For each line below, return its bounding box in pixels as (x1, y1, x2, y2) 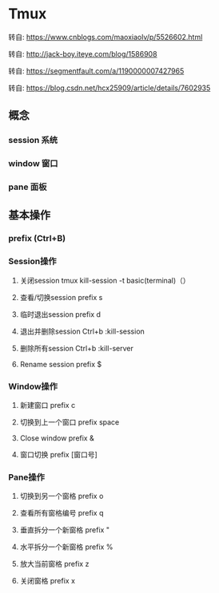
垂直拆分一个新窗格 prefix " (19, 525, 110, 535)
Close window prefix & (19, 433, 94, 443)
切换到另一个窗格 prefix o (19, 492, 104, 501)
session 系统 (8, 135, 58, 146)
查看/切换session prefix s (19, 292, 103, 302)
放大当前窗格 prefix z (19, 559, 90, 569)
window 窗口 (8, 158, 58, 169)
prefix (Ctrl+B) (8, 233, 66, 244)
